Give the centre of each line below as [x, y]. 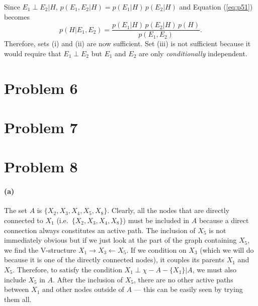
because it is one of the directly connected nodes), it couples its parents [114, 260]
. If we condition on [156, 249]
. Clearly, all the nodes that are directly [168, 210]
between [17, 289]
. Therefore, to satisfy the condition [67, 269]
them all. [18, 299]
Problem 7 [41, 127]
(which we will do [227, 249]
